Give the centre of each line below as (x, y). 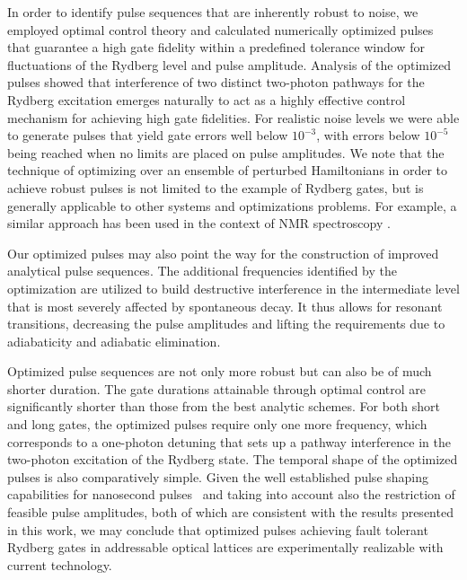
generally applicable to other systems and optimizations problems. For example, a (232, 205)
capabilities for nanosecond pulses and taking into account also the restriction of (231, 494)
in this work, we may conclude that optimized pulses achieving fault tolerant (218, 529)
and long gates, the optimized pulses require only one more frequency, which (217, 424)
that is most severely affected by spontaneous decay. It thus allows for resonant (225, 306)
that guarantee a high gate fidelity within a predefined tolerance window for (216, 47)
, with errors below (368, 135)
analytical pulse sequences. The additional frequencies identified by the (202, 271)
